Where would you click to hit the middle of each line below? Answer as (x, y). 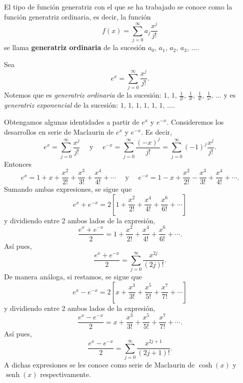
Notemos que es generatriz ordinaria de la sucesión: (83, 95)
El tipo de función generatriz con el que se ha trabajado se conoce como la (118, 7)
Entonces (18, 163)
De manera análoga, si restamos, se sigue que (73, 277)
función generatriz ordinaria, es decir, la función (77, 16)
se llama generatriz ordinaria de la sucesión (75, 47)
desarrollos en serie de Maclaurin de (59, 131)
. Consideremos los (195, 122)
